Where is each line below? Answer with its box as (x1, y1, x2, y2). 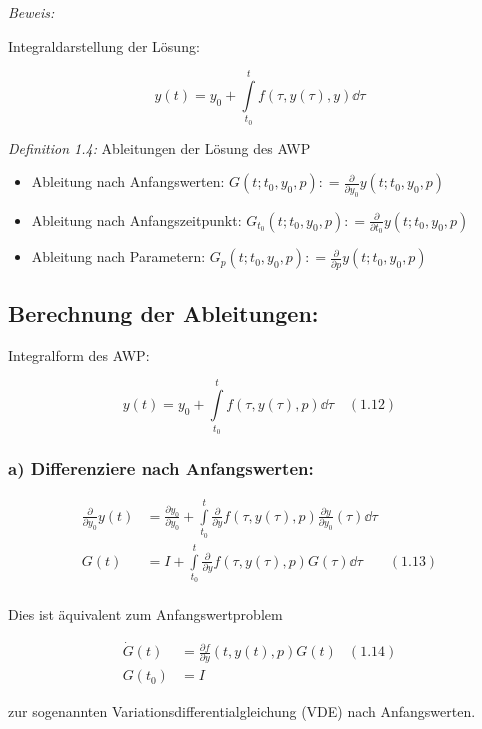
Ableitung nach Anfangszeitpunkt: (31, 209, 242, 230)
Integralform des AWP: (8, 344, 150, 365)
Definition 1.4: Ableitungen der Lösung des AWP (8, 137, 311, 158)
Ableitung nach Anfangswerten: (31, 171, 225, 192)
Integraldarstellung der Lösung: (8, 35, 200, 56)
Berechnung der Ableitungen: (8, 298, 319, 328)
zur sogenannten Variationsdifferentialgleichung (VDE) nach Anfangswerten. (8, 700, 476, 721)
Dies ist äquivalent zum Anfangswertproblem (8, 604, 283, 625)
